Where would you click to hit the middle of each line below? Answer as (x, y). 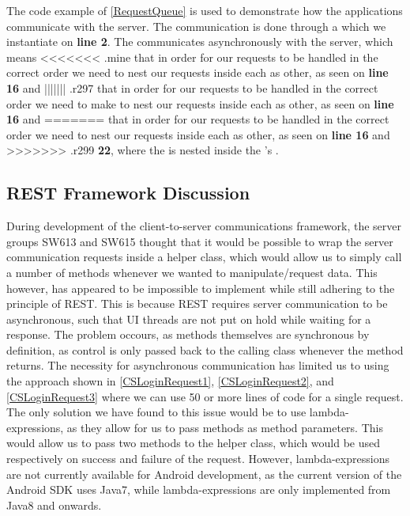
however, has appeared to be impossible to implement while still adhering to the (201, 288)
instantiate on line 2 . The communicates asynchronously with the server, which (200, 42)
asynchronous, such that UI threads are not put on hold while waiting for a (189, 319)
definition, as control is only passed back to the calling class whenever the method (205, 349)
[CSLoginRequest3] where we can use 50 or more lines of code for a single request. (205, 396)
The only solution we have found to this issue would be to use (156, 412)
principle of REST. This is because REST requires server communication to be (197, 304)
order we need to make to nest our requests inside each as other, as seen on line (200, 103)
